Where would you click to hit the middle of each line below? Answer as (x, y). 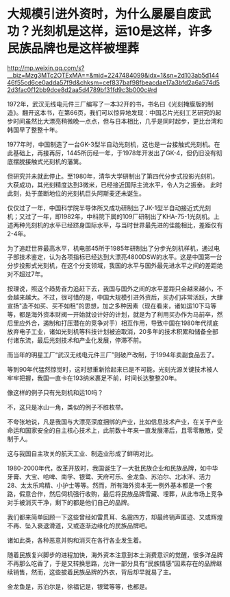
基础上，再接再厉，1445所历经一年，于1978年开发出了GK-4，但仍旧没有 (115, 153)
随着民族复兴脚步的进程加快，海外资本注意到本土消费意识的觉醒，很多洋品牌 (115, 554)
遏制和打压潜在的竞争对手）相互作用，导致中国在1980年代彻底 (131, 323)
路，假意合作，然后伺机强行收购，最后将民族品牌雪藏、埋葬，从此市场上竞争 (115, 494)
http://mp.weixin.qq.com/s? (46, 68)
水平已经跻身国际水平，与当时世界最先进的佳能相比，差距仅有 (136, 225)
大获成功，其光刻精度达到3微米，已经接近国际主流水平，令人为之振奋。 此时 (115, 184)
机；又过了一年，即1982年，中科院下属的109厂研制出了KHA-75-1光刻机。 (111, 216)
